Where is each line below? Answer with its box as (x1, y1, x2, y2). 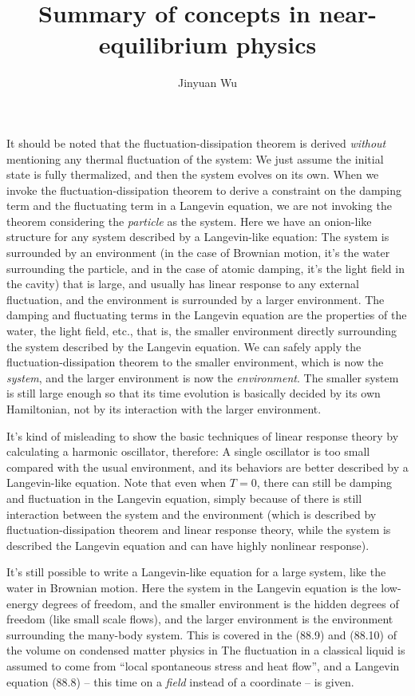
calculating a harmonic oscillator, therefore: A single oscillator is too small (6, 443, 370, 460)
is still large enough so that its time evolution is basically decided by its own (6, 385, 381, 401)
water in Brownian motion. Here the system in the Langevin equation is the (6, 579, 377, 595)
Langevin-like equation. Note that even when (6, 474, 227, 491)
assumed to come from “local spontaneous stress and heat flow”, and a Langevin (6, 657, 400, 674)
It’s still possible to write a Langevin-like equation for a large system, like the (6, 564, 386, 580)
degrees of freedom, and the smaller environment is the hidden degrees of (41, 595, 399, 611)
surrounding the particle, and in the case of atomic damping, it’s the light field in (6, 259, 405, 276)
